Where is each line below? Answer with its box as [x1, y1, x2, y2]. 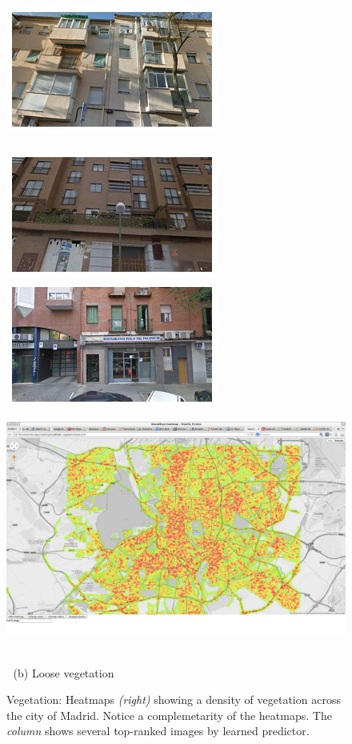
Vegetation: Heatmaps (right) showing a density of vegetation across [6, 691, 341, 708]
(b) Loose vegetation [13, 664, 114, 681]
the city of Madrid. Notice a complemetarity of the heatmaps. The [6, 706, 332, 723]
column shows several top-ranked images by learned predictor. [6, 722, 310, 739]
